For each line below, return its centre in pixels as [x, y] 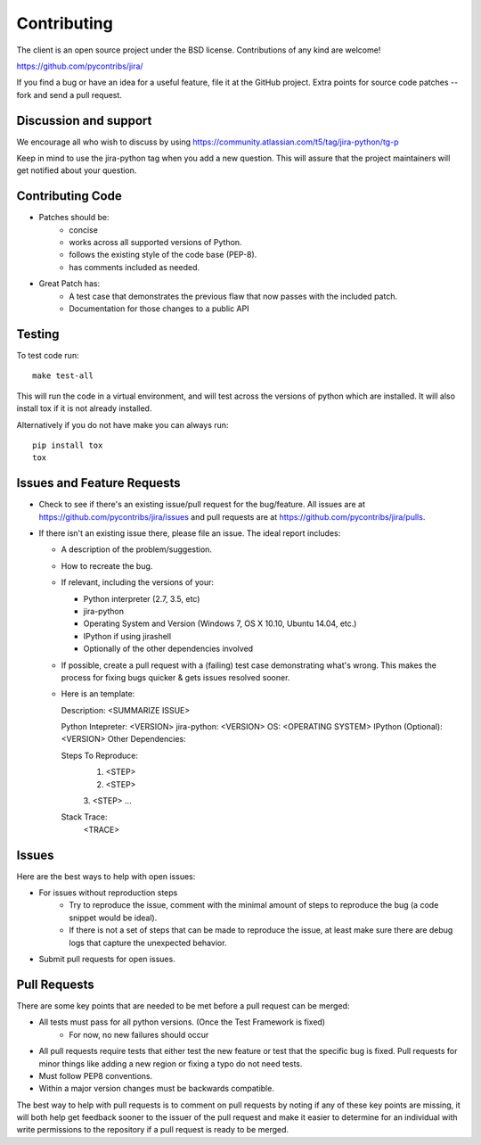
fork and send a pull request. [69, 95]
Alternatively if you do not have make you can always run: [122, 424]
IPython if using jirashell [127, 636]
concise [83, 230]
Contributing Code [69, 196]
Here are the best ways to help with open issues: [106, 876]
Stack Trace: [84, 817]
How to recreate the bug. [107, 565]
